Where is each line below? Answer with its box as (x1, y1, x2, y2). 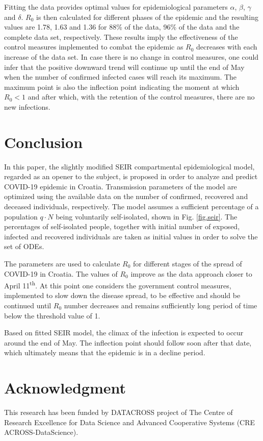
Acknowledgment (4, 377, 126, 398)
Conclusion (4, 131, 83, 152)
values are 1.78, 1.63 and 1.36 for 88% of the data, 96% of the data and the (4, 21, 240, 32)
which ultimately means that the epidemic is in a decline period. (4, 347, 205, 358)
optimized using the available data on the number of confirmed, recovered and (4, 191, 248, 202)
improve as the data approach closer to (130, 268, 252, 279)
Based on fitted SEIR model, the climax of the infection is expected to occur (4, 327, 244, 338)
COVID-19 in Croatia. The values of (4, 268, 118, 279)
